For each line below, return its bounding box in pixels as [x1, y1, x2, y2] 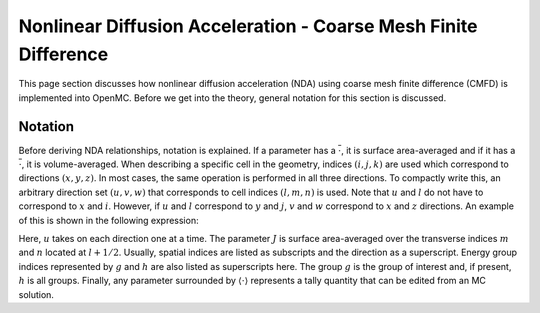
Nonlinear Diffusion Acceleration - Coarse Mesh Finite [18, 15, 478, 37]
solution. [18, 288, 55, 300]
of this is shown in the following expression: [18, 214, 199, 226]
